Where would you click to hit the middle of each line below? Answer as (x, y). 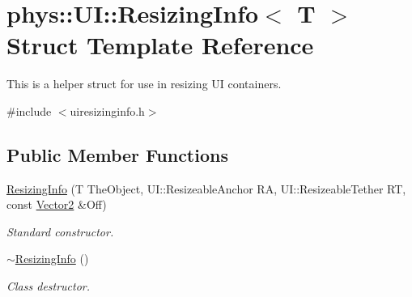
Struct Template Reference (160, 45)
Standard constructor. (60, 231)
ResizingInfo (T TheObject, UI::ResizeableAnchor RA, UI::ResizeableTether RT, (206, 188)
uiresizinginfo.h (107, 110)
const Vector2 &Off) (57, 204)
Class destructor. (49, 286)
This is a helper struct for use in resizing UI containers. (144, 84)
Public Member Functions (117, 154)
